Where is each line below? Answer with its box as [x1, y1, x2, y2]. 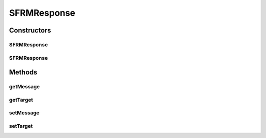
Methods [9, 68, 37, 76]
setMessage [9, 109, 39, 116]
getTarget [9, 96, 33, 103]
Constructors [9, 26, 51, 34]
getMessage [9, 83, 40, 90]
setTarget [9, 122, 33, 129]
